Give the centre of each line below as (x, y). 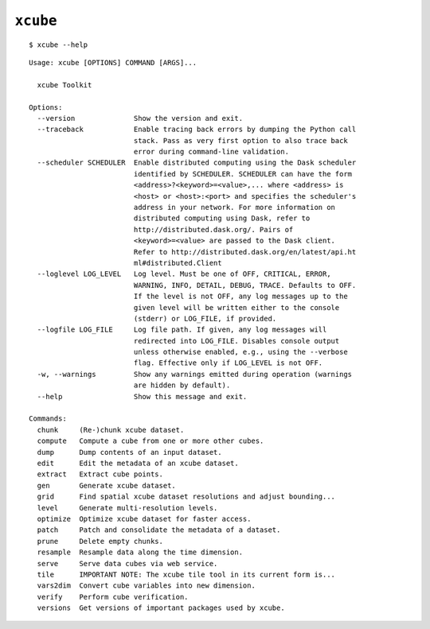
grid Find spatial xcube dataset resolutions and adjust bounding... (186, 497)
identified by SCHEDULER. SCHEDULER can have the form (243, 174)
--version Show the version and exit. (140, 118)
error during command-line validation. (211, 152)
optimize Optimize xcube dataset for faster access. (144, 518)
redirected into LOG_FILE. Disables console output (236, 341)
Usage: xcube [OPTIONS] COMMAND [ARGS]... (113, 62)
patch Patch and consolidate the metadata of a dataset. (159, 530)
